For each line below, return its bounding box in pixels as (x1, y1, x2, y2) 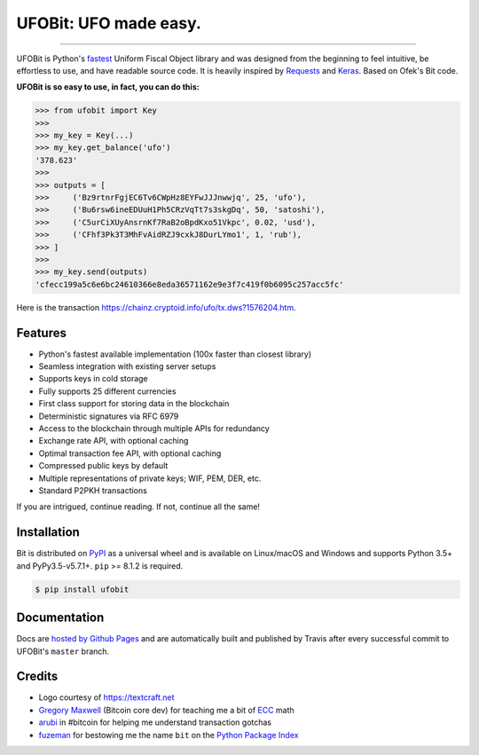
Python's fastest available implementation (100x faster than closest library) (38, 349, 312, 359)
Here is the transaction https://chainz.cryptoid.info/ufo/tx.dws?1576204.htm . (16, 302, 296, 312)
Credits (16, 669, 59, 684)
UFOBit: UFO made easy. (16, 13, 201, 33)
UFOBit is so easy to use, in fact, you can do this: (16, 82, 200, 92)
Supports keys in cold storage (38, 374, 148, 384)
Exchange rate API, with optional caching (38, 436, 189, 446)
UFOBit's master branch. (16, 646, 110, 657)
